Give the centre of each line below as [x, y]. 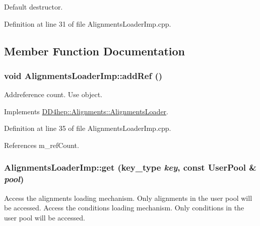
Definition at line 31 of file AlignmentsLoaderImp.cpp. [88, 23]
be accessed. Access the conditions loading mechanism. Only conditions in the [124, 208]
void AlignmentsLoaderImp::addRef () [83, 75]
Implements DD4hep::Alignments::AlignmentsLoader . [86, 111]
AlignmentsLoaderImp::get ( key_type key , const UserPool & [130, 167]
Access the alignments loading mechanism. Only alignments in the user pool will [128, 198]
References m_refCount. [42, 145]
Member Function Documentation [95, 51]
